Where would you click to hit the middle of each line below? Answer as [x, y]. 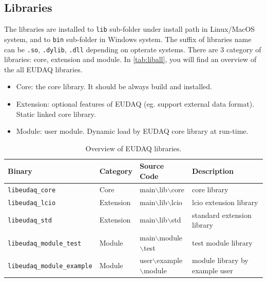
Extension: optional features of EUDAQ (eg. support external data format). [135, 103]
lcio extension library [225, 202]
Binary [20, 171]
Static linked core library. [56, 114]
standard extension [222, 215]
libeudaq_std [30, 221]
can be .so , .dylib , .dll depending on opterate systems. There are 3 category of [133, 49]
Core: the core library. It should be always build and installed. [114, 86]
